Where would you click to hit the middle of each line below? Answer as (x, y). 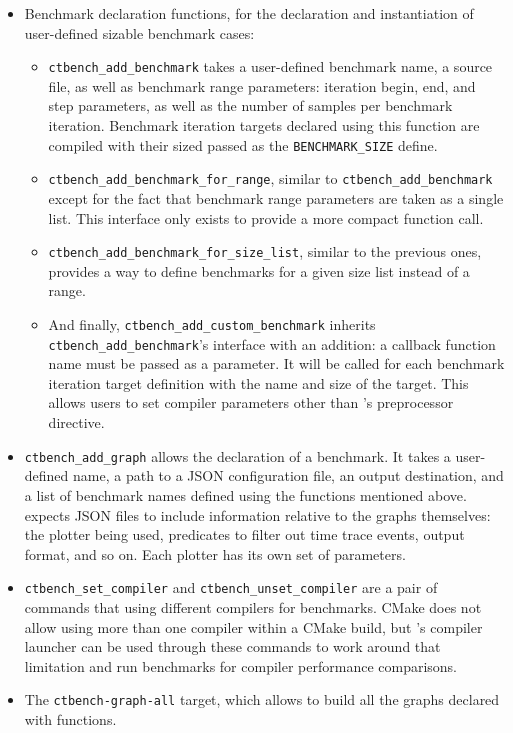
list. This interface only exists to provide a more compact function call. (266, 217)
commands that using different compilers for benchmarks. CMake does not (253, 606)
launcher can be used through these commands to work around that (232, 646)
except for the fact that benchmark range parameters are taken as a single (276, 197)
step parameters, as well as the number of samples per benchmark (250, 105)
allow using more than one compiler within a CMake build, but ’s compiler (253, 626)
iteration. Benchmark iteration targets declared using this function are (264, 125)
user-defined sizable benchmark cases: (139, 32)
